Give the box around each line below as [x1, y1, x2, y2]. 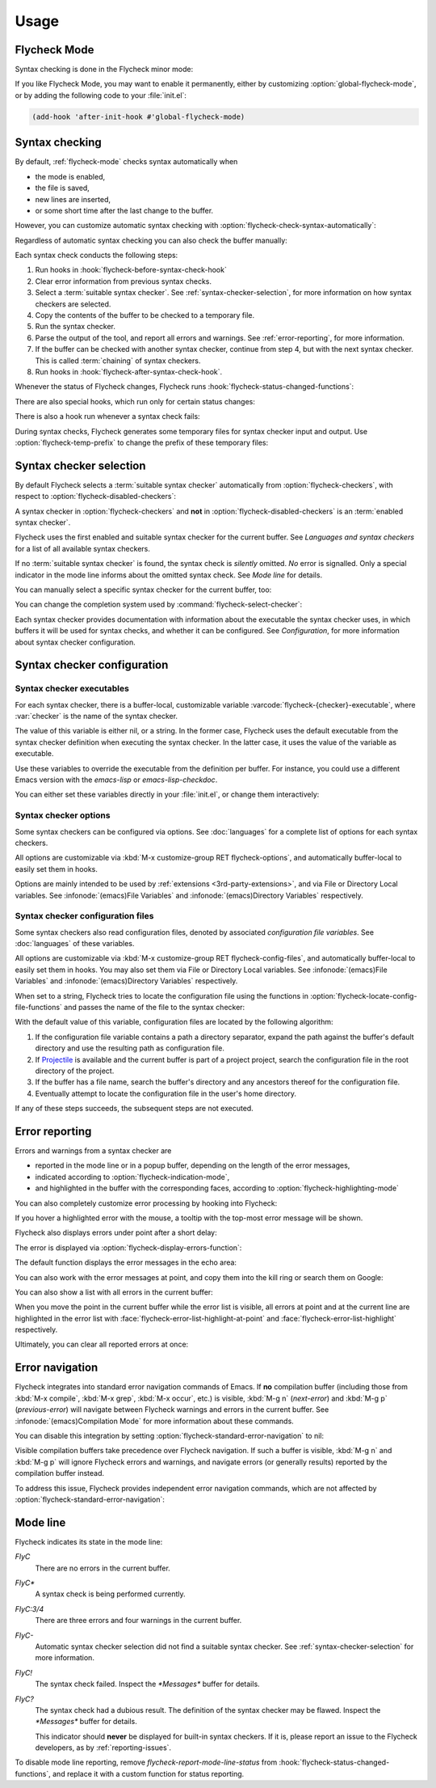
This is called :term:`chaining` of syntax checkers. [35, 356, 201, 366]
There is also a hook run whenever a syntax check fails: [15, 412, 201, 421]
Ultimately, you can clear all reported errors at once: [15, 1339, 189, 1350]
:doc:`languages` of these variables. [15, 939, 135, 949]
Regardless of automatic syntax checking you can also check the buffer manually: [15, 235, 288, 245]
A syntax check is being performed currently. [35, 1589, 186, 1599]
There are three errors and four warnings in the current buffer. [35, 1616, 242, 1625]
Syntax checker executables [15, 683, 129, 695]
